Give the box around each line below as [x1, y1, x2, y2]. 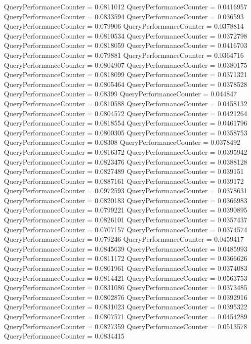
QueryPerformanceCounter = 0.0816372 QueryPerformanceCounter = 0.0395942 [4, 146, 248, 157]
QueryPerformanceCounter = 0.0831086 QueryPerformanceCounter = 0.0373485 [4, 282, 248, 293]
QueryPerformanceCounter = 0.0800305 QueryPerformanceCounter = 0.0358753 [4, 127, 248, 137]
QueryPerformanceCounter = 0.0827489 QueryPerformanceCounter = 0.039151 [4, 166, 244, 176]
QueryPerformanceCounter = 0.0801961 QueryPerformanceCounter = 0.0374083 [4, 263, 248, 273]
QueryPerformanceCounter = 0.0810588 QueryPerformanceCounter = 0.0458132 [4, 98, 248, 108]
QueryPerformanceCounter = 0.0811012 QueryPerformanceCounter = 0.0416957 [4, 1, 248, 11]
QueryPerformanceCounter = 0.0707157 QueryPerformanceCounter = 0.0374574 [4, 224, 248, 234]
